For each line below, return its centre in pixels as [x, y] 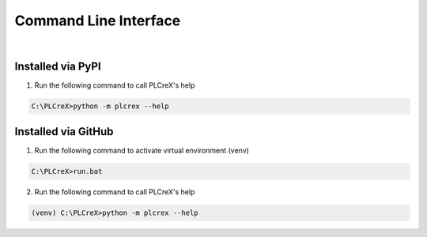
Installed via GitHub [64, 132]
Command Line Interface [98, 21]
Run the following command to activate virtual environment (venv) [142, 150]
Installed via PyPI [58, 67]
